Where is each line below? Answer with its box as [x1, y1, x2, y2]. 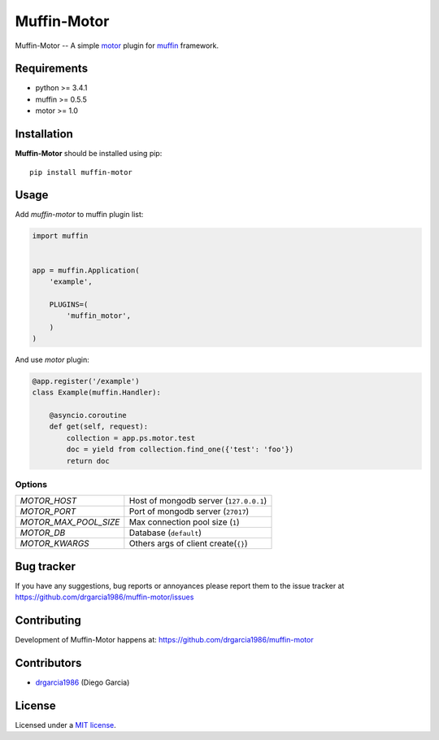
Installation [15, 127, 73, 141]
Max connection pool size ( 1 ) [128, 516, 240, 528]
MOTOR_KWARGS [20, 538, 89, 549]
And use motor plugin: [15, 355, 89, 364]
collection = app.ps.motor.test [66, 433, 195, 442]
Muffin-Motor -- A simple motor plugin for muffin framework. [15, 41, 219, 50]
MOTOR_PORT [20, 506, 76, 517]
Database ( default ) [128, 527, 202, 538]
